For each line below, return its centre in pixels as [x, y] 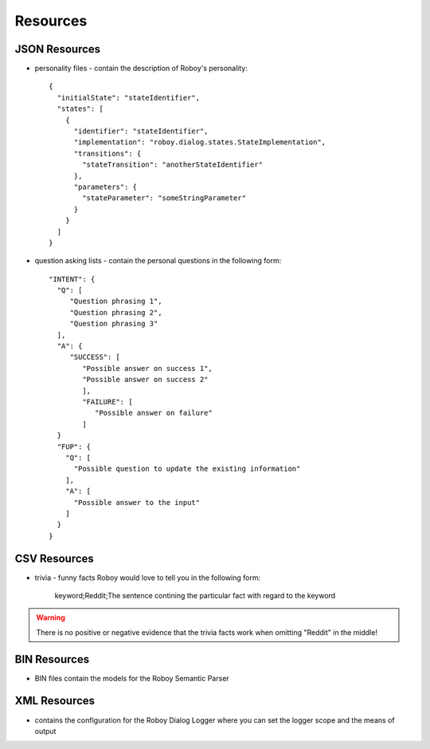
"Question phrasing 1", [116, 302]
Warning [51, 617]
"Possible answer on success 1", [147, 368]
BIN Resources [52, 659]
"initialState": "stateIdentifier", [129, 97]
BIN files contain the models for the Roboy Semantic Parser [132, 678]
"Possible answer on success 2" [145, 380]
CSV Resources [55, 558]
